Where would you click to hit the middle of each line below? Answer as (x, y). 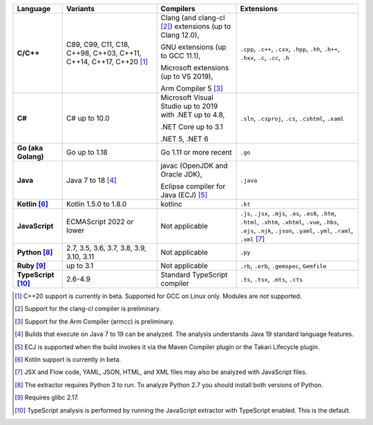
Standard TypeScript (194, 275)
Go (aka (30, 148)
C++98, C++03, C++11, (104, 53)
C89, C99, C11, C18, (98, 45)
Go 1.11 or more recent (197, 152)
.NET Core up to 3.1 (192, 127)
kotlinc (171, 204)
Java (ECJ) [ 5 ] (184, 195)
